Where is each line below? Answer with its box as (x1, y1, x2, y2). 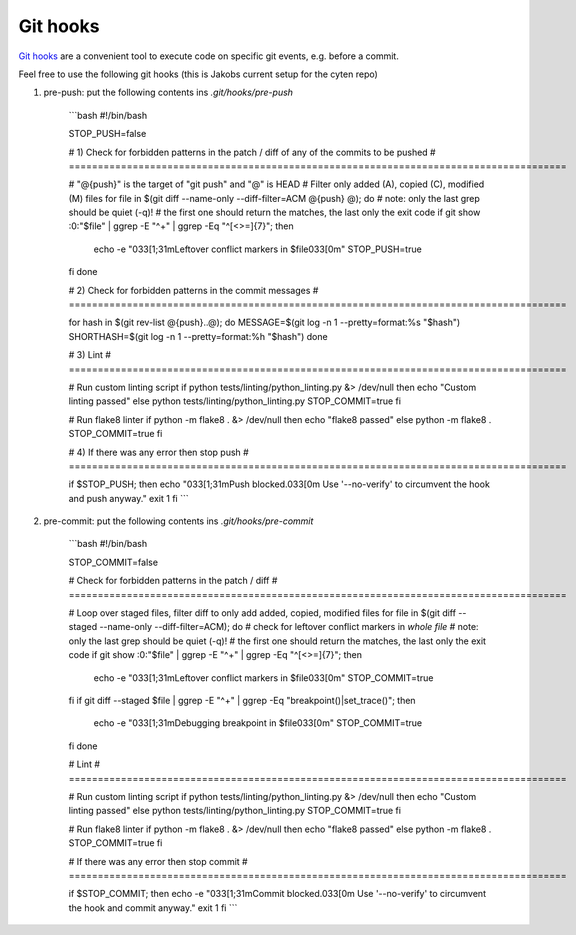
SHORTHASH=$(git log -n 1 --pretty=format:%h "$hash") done (68, 330, 329, 342)
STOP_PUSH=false (68, 128, 147, 140)
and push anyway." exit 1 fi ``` (68, 492, 189, 504)
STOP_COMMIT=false (68, 556, 159, 568)
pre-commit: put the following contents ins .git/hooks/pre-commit (43, 515, 314, 527)
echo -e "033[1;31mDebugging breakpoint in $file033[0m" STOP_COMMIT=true (93, 717, 423, 729)
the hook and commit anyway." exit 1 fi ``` (68, 901, 238, 914)
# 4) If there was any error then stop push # (68, 446, 249, 458)
